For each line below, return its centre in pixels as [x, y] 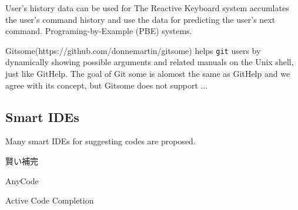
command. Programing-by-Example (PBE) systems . [99, 31]
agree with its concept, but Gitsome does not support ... [107, 85]
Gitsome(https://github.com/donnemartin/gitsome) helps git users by [133, 50]
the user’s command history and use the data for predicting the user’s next [140, 19]
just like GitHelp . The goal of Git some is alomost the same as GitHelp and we [148, 74]
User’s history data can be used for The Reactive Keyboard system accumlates [147, 8]
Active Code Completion [50, 200]
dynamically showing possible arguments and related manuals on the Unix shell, [150, 62]
